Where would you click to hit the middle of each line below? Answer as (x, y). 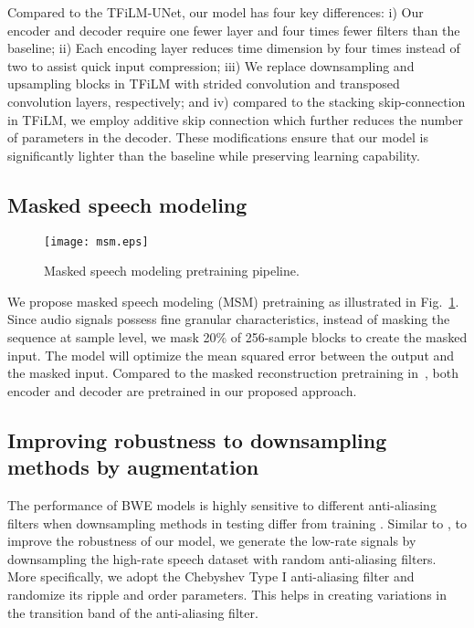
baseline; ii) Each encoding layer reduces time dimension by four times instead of (234, 48)
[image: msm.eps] (96, 241)
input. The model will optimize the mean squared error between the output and (231, 355)
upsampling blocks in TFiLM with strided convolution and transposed (204, 84)
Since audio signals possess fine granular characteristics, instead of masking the (229, 319)
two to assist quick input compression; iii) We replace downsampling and (211, 65)
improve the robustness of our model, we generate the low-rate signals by (212, 541)
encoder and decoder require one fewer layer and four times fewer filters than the (234, 30)
